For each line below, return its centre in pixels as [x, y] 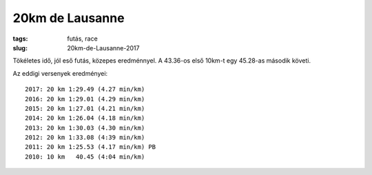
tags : [20, 39]
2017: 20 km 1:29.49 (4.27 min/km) [85, 89]
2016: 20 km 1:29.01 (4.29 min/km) [85, 99]
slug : [20, 48]
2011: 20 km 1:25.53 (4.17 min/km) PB [91, 147]
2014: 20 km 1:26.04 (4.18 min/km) [85, 118]
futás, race [82, 39]
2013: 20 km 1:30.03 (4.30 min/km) [85, 128]
